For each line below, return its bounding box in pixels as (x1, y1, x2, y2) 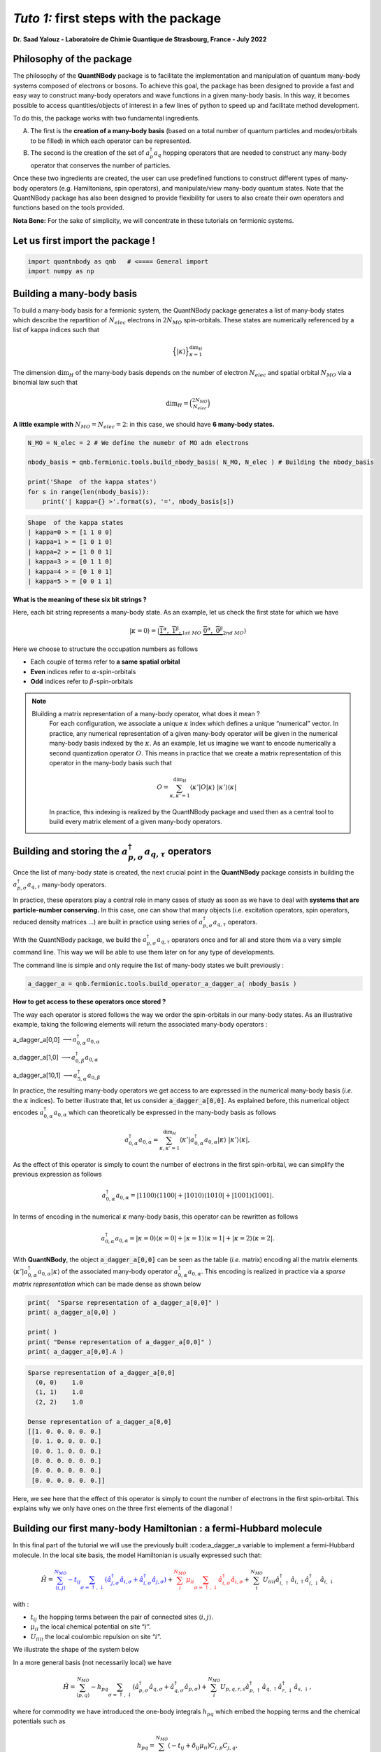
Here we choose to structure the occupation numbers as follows (13, 645, 199, 653)
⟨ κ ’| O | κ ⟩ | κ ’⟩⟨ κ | (189, 783, 237, 791)
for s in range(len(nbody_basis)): (27, 488, 150, 495)
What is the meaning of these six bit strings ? (13, 595, 147, 603)
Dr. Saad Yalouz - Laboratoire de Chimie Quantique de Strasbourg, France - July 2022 (13, 35, 267, 43)
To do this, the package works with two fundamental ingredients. (13, 114, 201, 123)
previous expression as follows (13, 1170, 102, 1178)
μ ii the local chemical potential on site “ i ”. (30, 1622, 151, 1633)
